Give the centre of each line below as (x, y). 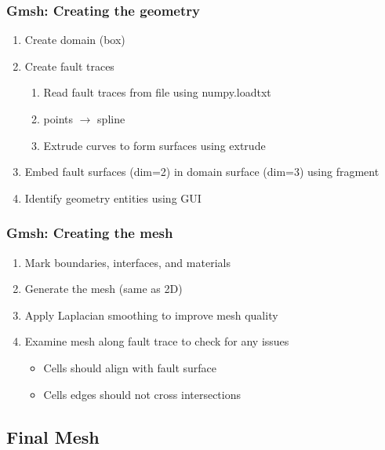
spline (111, 119)
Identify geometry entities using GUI (113, 198)
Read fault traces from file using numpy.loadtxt (157, 92)
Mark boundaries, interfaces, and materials (127, 262)
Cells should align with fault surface (130, 367)
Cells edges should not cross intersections (142, 394)
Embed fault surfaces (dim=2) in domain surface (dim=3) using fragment (202, 172)
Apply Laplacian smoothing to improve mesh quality (151, 315)
